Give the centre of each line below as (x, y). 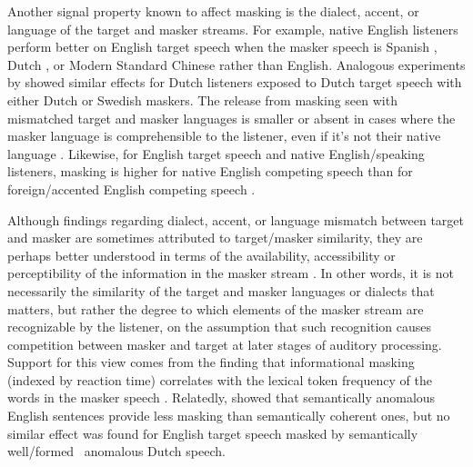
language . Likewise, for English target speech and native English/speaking (216, 153)
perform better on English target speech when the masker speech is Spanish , (222, 47)
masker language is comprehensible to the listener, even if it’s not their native (224, 136)
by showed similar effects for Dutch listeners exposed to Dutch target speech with (235, 82)
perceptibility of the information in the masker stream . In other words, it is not (231, 273)
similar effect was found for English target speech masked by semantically (213, 433)
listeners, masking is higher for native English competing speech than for (210, 171)
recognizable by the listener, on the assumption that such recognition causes (220, 327)
